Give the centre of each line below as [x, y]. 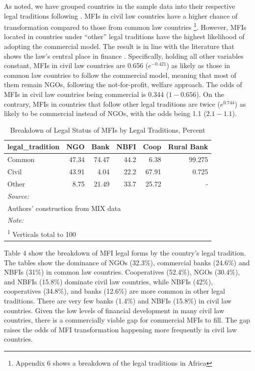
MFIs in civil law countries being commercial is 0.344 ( [87, 94]
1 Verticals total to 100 [42, 233]
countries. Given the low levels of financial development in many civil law [114, 310]
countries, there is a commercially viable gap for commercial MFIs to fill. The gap [127, 320]
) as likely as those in [198, 65]
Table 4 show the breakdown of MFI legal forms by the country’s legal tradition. [125, 253]
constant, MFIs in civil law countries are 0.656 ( [76, 65]
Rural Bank [188, 147]
